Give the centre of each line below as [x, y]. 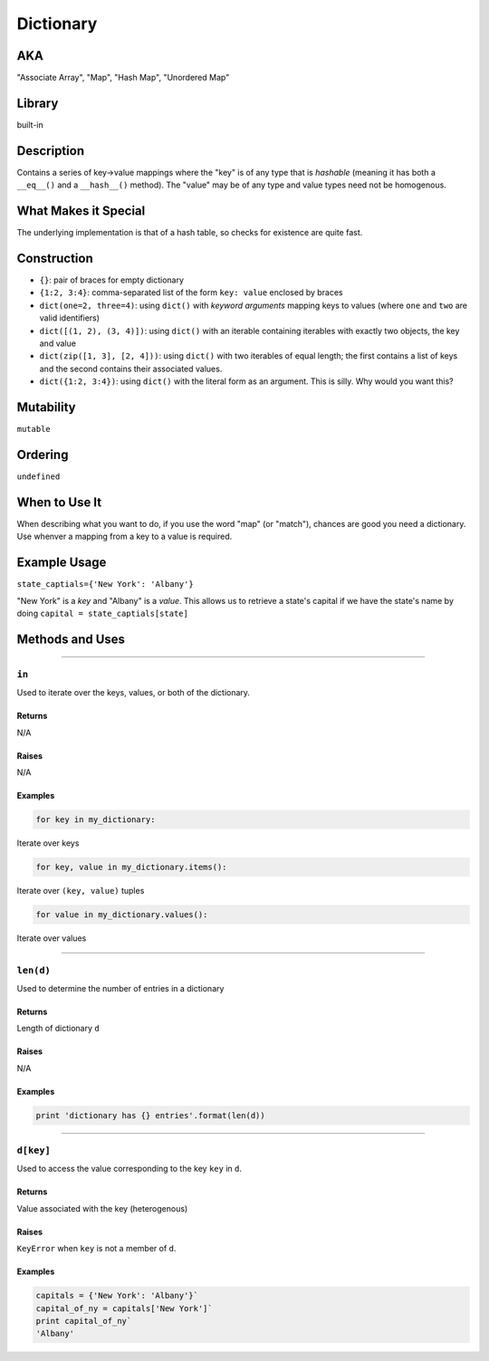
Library [38, 103]
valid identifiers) [69, 318]
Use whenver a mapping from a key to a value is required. [125, 537]
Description [51, 151]
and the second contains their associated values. [131, 369]
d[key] [34, 1150]
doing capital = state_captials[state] [103, 613]
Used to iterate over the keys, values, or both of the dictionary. [134, 693]
